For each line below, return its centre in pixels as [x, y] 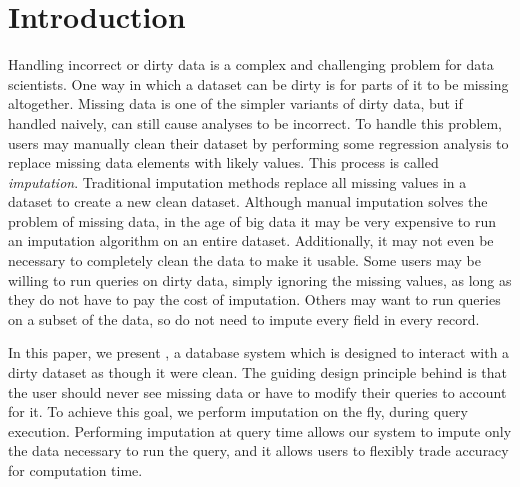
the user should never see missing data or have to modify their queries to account [257, 391]
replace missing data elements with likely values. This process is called [223, 162]
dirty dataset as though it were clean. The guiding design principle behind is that [258, 372]
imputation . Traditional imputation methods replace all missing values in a [237, 181]
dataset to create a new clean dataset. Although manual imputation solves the [248, 201]
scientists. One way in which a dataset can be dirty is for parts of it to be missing [258, 83]
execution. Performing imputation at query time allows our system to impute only [260, 430]
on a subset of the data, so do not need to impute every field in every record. [244, 318]
